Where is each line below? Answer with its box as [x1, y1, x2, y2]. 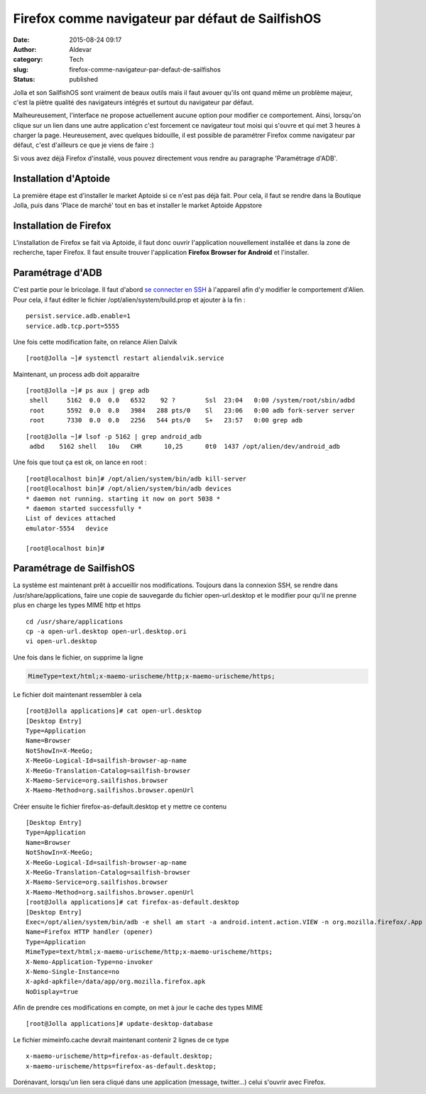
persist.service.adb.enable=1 [26, 312, 131, 320]
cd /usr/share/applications [26, 618, 124, 625]
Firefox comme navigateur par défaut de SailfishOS [13, 11, 322, 26]
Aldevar [69, 45, 92, 53]
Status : [13, 75, 35, 84]
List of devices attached [26, 515, 116, 523]
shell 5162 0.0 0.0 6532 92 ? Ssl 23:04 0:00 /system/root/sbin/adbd [29, 396, 355, 405]
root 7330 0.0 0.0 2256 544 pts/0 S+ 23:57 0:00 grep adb [29, 416, 303, 425]
